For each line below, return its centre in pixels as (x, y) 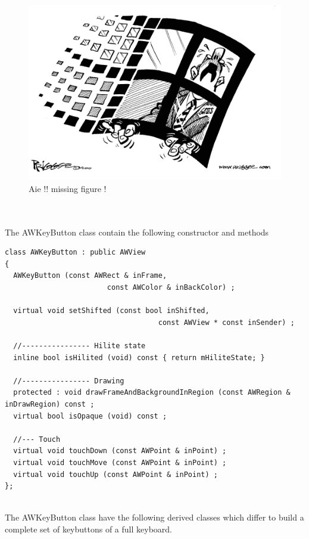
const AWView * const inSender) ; (226, 322)
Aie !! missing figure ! (68, 188)
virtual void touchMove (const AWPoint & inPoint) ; (120, 462)
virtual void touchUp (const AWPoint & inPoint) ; (116, 474)
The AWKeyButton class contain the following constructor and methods (137, 232)
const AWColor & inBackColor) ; (171, 287)
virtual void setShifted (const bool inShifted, (111, 311)
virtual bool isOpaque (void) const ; (90, 416)
